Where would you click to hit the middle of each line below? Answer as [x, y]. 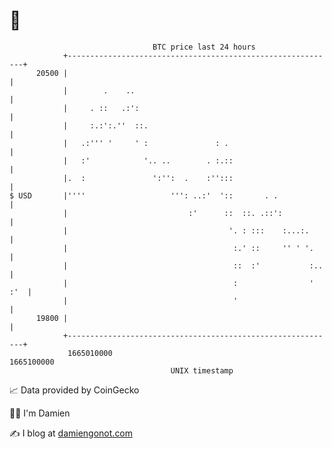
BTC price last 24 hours [204, 47]
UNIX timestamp [202, 370]
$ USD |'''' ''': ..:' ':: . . [144, 195]
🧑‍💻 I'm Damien [40, 413]
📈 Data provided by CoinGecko [74, 390]
